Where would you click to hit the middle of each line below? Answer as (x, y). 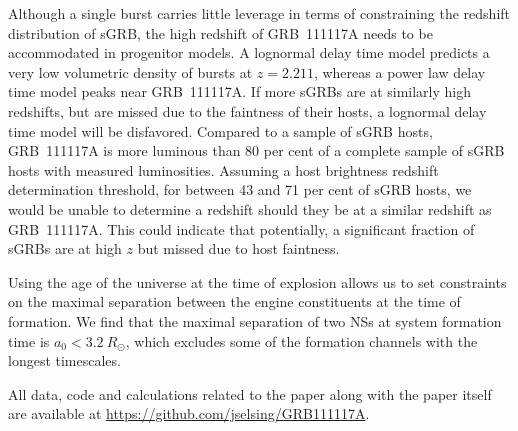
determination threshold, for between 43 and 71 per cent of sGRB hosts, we (240, 189)
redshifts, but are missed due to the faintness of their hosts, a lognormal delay (247, 110)
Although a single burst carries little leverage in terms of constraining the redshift (259, 13)
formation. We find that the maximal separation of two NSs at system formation (255, 320)
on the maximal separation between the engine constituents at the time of (234, 301)
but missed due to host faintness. (238, 248)
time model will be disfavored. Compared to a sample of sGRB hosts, (220, 130)
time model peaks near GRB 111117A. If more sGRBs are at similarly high (240, 91)
